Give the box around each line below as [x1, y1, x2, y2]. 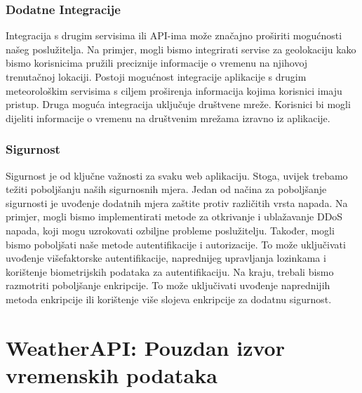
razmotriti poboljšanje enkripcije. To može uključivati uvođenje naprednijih [6, 278, 330, 293]
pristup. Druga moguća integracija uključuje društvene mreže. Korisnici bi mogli [6, 97, 351, 112]
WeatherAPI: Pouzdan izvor [6, 333, 285, 361]
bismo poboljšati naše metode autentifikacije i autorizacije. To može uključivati [6, 237, 346, 251]
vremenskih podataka [6, 360, 217, 389]
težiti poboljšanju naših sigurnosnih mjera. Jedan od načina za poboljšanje [6, 182, 327, 196]
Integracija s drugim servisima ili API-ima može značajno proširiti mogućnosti [6, 28, 342, 43]
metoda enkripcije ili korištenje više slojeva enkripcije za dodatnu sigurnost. [6, 291, 332, 306]
